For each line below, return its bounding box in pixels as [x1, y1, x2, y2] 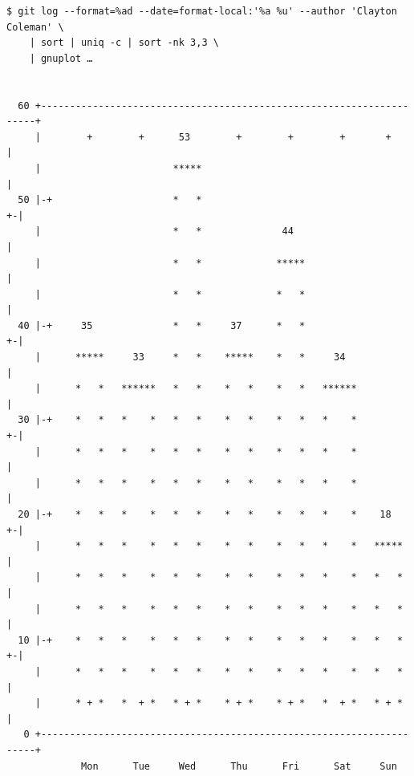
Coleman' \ [6, 21, 64, 33]
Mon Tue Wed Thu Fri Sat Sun [81, 760, 397, 772]
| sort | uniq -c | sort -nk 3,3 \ [29, 37, 219, 49]
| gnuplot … [29, 52, 93, 64]
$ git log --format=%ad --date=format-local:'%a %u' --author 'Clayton [6, 6, 397, 17]
